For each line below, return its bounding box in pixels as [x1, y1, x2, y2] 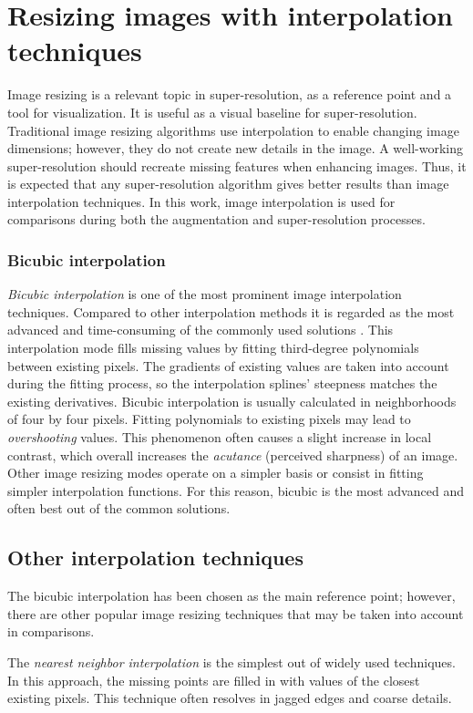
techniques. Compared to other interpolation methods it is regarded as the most [7, 302, 455, 321]
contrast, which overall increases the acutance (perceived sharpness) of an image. [7, 445, 458, 464]
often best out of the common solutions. [7, 499, 231, 518]
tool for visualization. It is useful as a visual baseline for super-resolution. [7, 102, 417, 121]
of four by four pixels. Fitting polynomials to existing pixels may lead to [7, 409, 411, 429]
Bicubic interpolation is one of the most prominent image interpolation [7, 284, 402, 304]
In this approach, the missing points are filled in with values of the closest [7, 670, 420, 689]
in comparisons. [7, 622, 95, 641]
